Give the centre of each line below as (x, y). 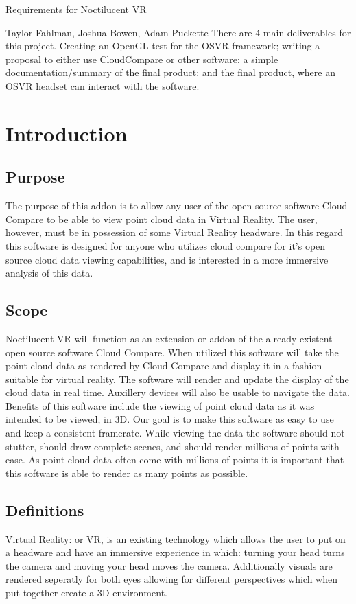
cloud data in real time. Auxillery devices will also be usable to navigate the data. (178, 392)
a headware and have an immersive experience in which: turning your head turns (175, 552)
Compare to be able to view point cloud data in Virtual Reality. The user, (162, 219)
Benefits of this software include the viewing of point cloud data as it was (160, 405)
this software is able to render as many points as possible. (127, 473)
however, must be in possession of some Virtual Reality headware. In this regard (175, 232)
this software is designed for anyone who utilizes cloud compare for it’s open (166, 245)
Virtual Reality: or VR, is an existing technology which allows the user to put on (176, 538)
